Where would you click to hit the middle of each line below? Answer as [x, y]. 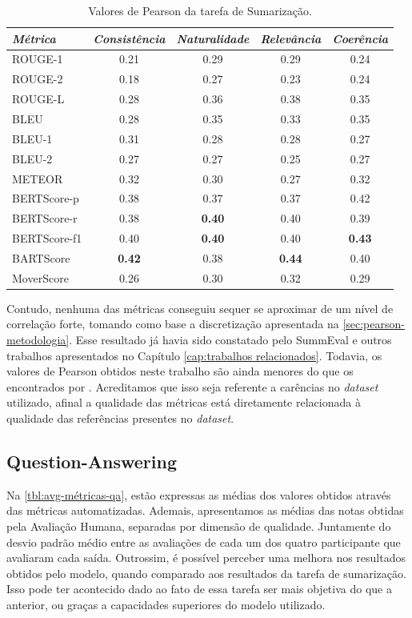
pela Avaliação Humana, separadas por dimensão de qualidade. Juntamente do [199, 526]
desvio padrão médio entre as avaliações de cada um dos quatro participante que [204, 542]
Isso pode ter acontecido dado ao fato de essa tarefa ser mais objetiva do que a [199, 589]
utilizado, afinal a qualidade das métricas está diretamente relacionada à [184, 402]
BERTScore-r [45, 218]
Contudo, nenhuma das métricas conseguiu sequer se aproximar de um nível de [200, 308]
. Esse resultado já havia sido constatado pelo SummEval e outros [230, 339]
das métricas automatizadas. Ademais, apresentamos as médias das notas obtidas [205, 510]
